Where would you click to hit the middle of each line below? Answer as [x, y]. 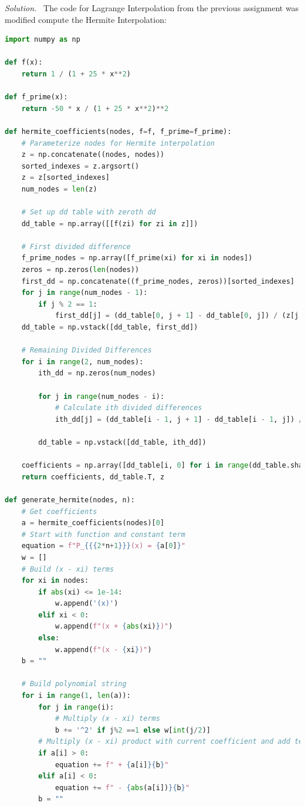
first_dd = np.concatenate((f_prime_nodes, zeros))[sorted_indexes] [158, 281]
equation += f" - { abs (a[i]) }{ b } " [122, 787]
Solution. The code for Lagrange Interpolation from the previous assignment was [152, 8]
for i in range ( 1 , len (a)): [76, 696]
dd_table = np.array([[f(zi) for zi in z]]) [110, 224]
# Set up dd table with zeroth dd [89, 212]
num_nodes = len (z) [59, 189]
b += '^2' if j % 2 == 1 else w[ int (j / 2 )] [133, 730]
